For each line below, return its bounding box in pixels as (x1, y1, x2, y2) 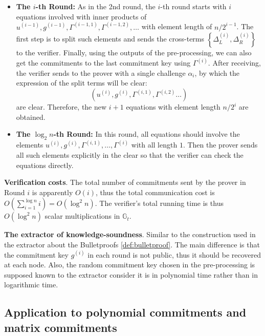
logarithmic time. (4, 279, 58, 290)
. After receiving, (208, 57, 261, 68)
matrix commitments (4, 319, 117, 335)
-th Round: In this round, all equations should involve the (53, 129, 240, 139)
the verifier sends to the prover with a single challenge (16, 67, 186, 78)
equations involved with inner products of (16, 11, 147, 22)
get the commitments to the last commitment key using (16, 57, 191, 68)
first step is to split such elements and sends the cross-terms (16, 33, 205, 44)
